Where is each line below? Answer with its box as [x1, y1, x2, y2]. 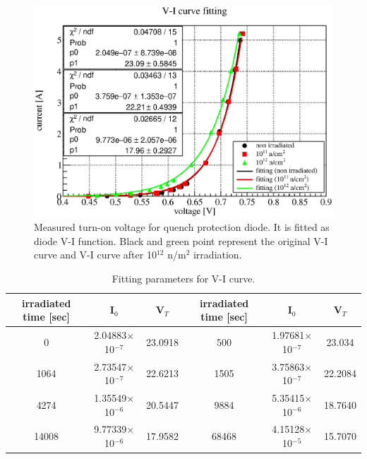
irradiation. [193, 247, 242, 262]
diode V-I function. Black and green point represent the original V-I [34, 233, 328, 248]
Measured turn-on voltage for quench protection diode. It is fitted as [34, 220, 330, 234]
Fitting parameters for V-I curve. [112, 271, 255, 286]
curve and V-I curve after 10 [34, 247, 157, 262]
